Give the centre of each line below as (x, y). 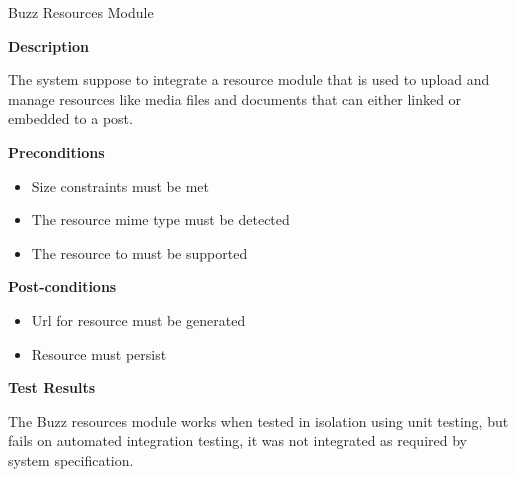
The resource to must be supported (139, 252)
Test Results (52, 387)
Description (49, 45)
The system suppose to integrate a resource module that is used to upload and (249, 79)
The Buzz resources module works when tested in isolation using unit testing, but (258, 420)
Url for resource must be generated (138, 319)
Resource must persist (99, 353)
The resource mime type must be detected (160, 219)
